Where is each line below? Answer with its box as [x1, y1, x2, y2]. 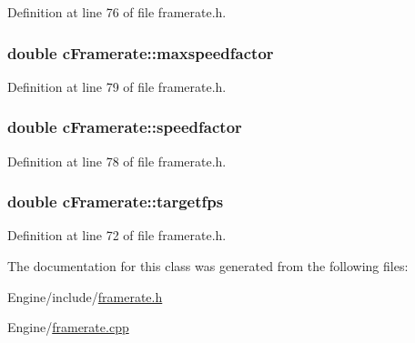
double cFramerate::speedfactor [7, 116, 242, 138]
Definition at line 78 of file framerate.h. [7, 151, 227, 170]
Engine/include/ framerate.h [7, 287, 163, 306]
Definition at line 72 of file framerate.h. [7, 226, 227, 245]
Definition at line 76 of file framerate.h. [7, 3, 227, 21]
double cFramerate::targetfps [7, 190, 224, 213]
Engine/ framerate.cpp [7, 318, 129, 337]
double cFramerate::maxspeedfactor [7, 41, 274, 64]
